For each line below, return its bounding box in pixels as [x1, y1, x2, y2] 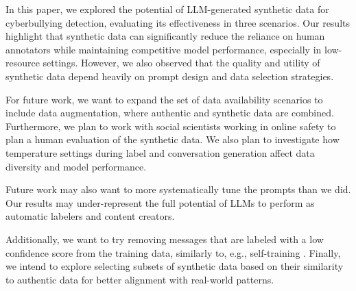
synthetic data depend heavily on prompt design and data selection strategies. [5, 68, 334, 83]
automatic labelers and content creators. [5, 209, 175, 223]
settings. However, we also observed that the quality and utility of [43, 55, 320, 70]
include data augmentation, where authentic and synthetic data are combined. [5, 105, 334, 120]
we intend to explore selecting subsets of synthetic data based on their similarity [5, 259, 344, 273]
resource [5, 55, 40, 70]
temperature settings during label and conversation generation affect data [5, 145, 315, 160]
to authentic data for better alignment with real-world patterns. [5, 272, 274, 286]
